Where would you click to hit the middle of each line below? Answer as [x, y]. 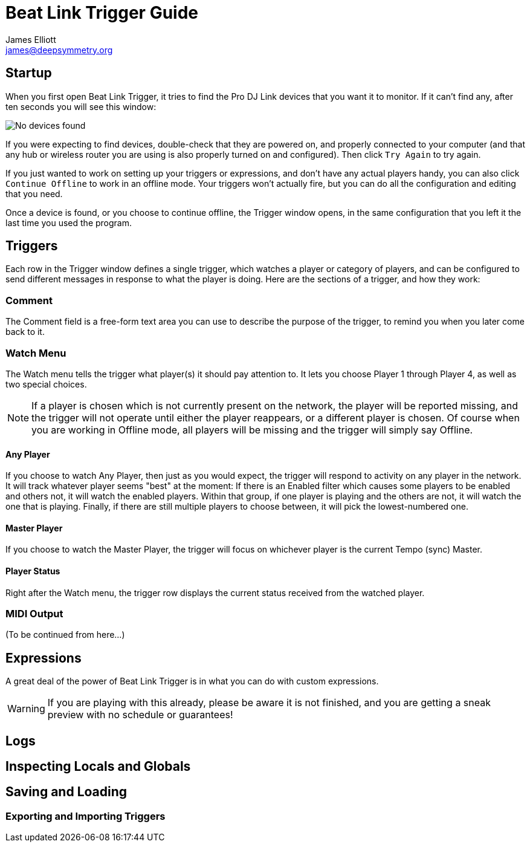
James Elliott [31, 39]
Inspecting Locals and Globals [98, 767]
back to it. [25, 332]
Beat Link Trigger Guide [102, 13]
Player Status [33, 571]
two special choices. [46, 384]
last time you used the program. [69, 222]
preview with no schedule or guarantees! [140, 715]
